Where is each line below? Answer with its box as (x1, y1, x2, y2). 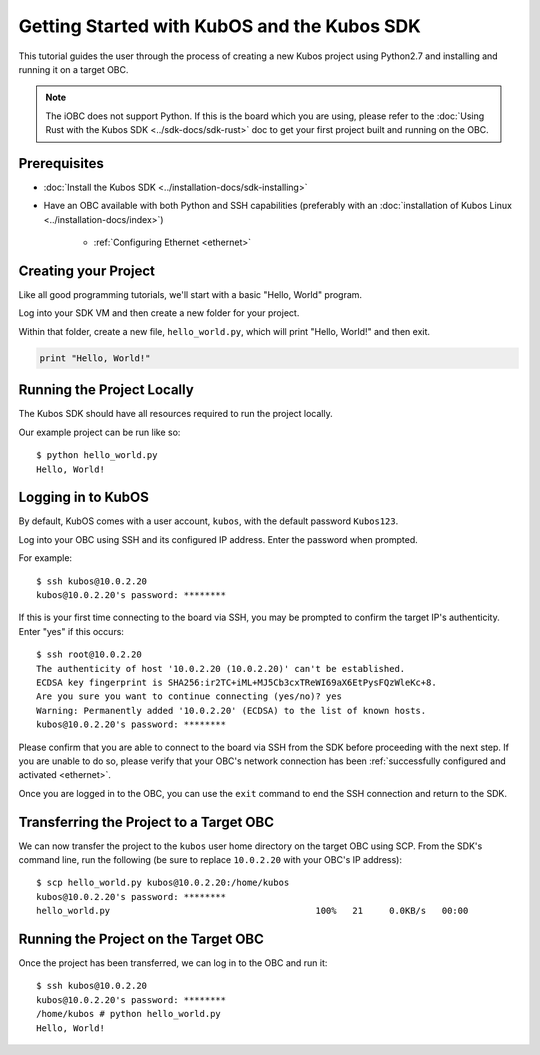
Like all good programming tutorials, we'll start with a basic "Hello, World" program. (18, 289, 363, 301)
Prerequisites (18, 155, 104, 172)
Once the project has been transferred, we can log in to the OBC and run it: (18, 957, 328, 969)
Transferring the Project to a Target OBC (18, 813, 275, 830)
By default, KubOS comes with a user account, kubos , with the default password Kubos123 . (18, 515, 399, 527)
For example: (18, 552, 73, 564)
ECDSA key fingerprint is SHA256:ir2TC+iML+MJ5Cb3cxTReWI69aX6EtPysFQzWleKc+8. (36, 676, 437, 688)
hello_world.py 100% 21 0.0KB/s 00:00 (36, 905, 469, 917)
